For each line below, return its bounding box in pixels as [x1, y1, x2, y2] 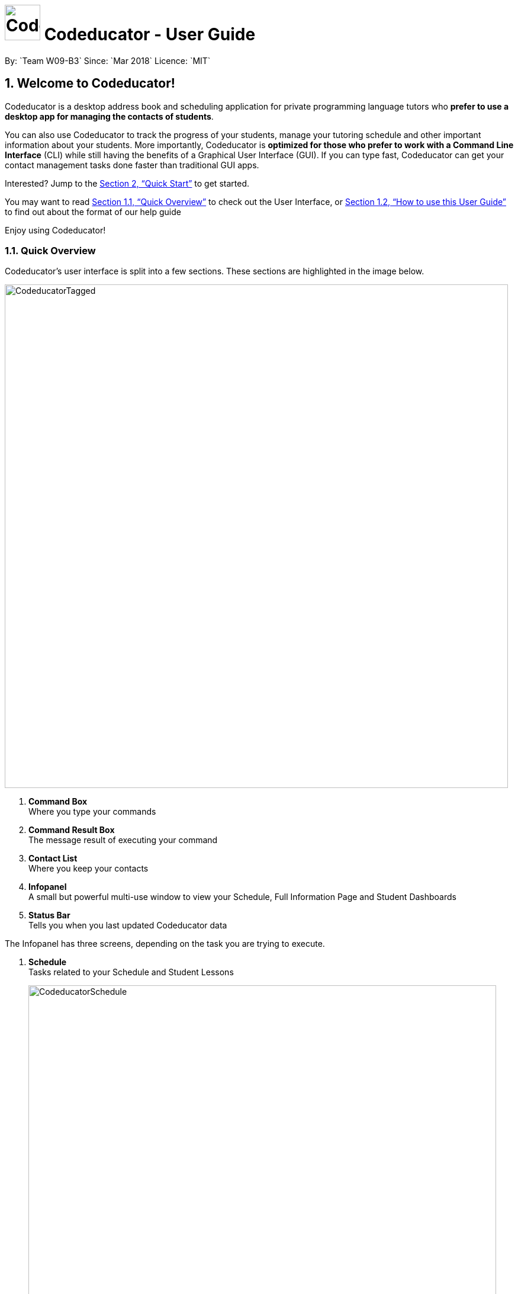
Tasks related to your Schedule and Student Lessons [28, 967, 234, 978]
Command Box [28, 796, 88, 807]
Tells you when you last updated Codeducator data [28, 920, 227, 931]
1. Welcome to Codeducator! [5, 76, 175, 91]
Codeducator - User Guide [44, 24, 256, 44]
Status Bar [28, 910, 70, 921]
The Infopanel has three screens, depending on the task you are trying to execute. [5, 939, 325, 949]
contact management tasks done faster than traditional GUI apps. [5, 159, 259, 170]
